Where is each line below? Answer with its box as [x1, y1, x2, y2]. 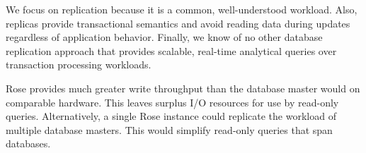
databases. [6, 136, 51, 151]
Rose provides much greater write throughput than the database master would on [6, 80, 360, 95]
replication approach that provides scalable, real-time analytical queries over [6, 43, 337, 58]
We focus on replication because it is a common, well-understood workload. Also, [6, 2, 358, 16]
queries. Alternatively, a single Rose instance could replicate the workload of [6, 109, 336, 123]
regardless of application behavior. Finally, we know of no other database [6, 30, 323, 44]
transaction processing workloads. [6, 57, 151, 72]
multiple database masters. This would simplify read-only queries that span [6, 122, 333, 137]
